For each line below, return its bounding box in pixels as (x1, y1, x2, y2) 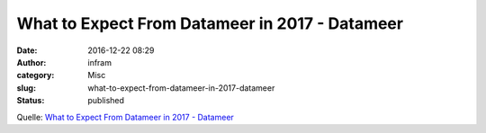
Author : (16, 57, 47, 67)
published (87, 95, 125, 106)
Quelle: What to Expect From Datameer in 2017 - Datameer (16, 111, 234, 122)
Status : (16, 95, 45, 106)
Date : (16, 45, 38, 56)
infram (87, 57, 112, 67)
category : (16, 70, 55, 81)
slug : (16, 82, 36, 93)
